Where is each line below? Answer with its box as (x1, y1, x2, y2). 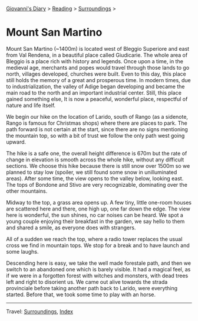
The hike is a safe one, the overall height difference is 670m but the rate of (6, 150, 187, 157)
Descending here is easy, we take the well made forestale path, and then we (6, 260, 192, 267)
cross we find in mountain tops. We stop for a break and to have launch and (6, 242, 190, 249)
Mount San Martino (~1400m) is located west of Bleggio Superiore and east (6, 45, 190, 52)
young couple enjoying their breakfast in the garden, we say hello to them (6, 218, 185, 225)
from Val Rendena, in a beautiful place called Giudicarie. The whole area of (6, 51, 188, 59)
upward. (6, 138, 27, 145)
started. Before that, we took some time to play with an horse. (6, 291, 156, 298)
